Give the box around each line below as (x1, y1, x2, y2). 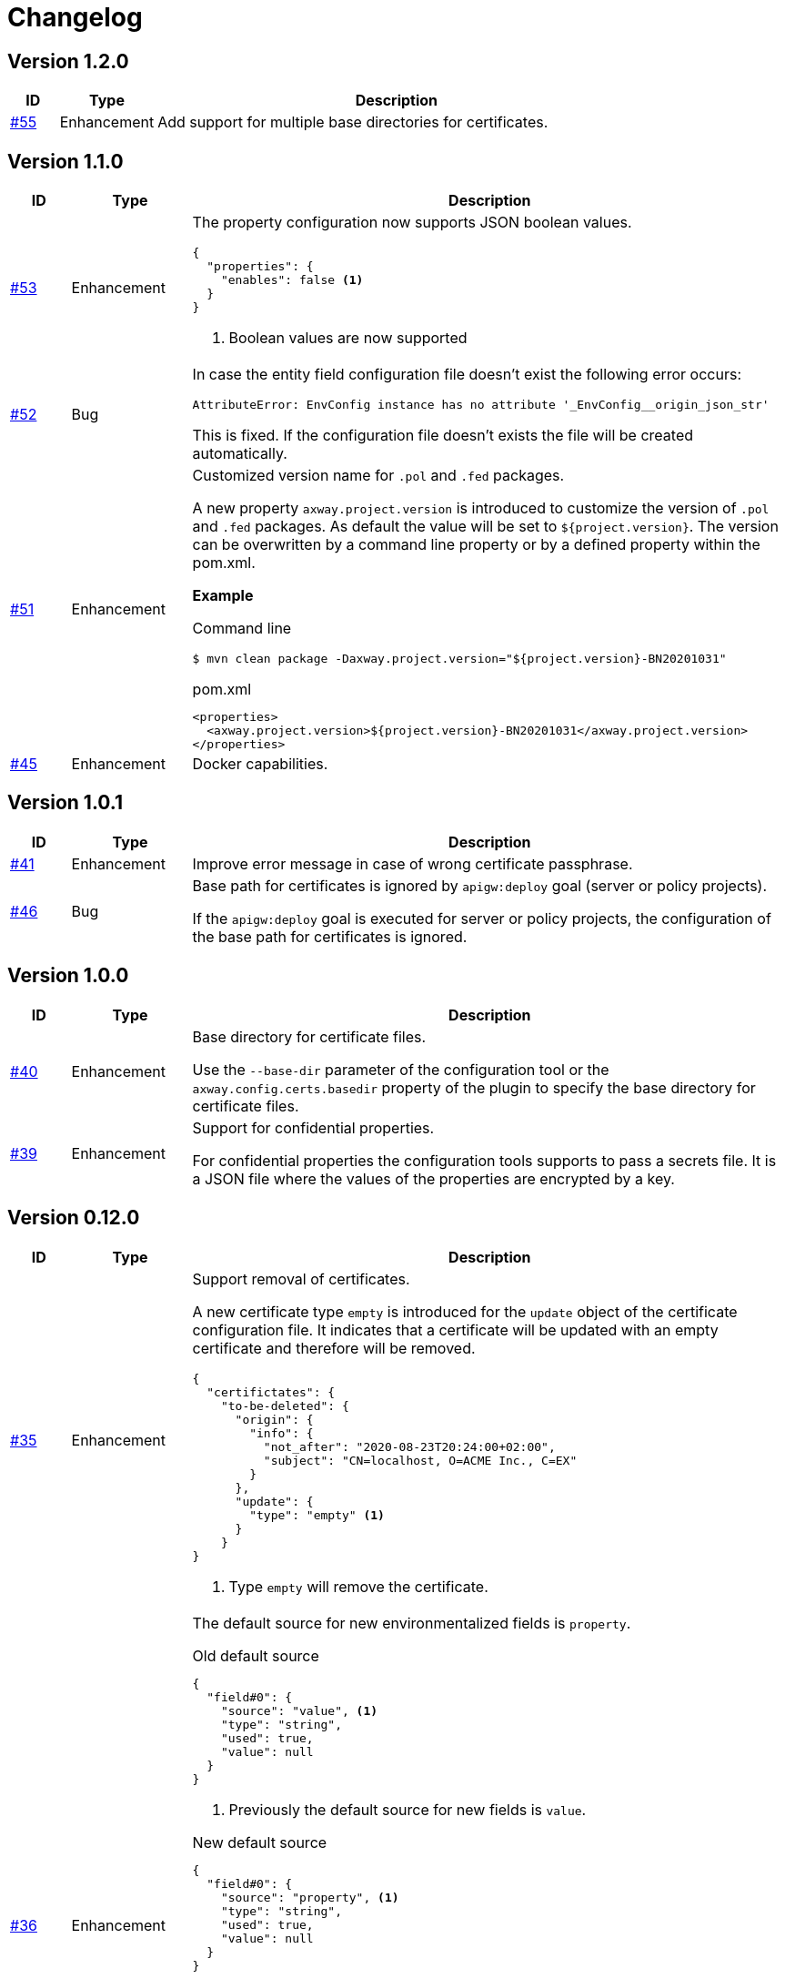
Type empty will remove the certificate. (228, 1577, 488, 1596)
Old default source (192, 1646, 319, 1665)
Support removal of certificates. (192, 1269, 410, 1288)
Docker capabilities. (192, 755, 328, 774)
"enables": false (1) (220, 273, 364, 288)
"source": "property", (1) (220, 1890, 399, 1904)
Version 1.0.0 (7, 964, 129, 988)
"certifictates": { (206, 1385, 336, 1399)
